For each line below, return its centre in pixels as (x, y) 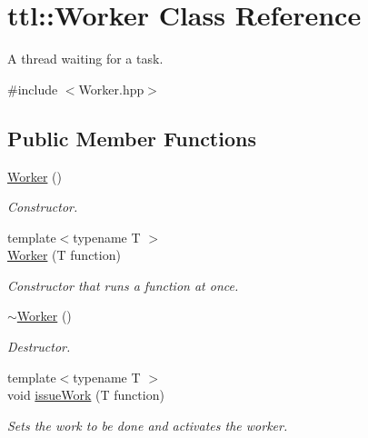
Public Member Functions (132, 138)
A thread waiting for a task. (85, 59)
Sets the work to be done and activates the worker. (148, 425)
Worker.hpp (111, 89)
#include (33, 89)
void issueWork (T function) (86, 395)
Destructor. (39, 347)
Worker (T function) (64, 255)
